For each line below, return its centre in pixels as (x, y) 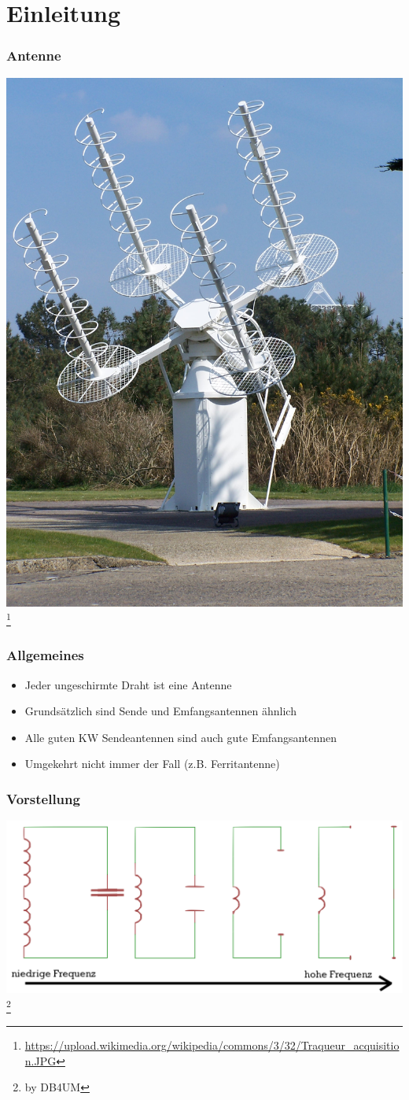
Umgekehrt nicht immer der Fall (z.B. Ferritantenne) (152, 764)
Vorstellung (43, 798)
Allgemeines (45, 655)
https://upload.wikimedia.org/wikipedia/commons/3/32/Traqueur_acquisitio (212, 1045)
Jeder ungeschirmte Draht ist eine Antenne (128, 684)
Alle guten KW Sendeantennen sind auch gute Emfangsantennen (181, 737)
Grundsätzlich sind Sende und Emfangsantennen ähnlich (160, 711)
